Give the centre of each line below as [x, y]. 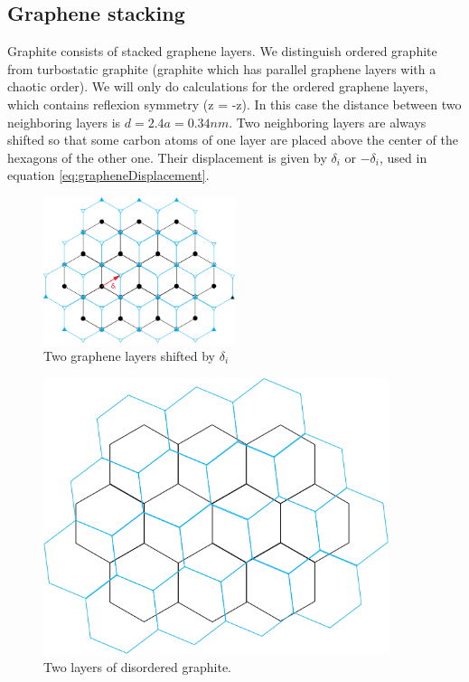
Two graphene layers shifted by [130, 355]
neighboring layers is [64, 122]
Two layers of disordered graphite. [137, 666]
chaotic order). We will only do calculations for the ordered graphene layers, [218, 86]
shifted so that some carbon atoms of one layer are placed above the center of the [233, 140]
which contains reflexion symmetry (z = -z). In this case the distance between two [234, 104]
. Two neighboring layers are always [328, 122]
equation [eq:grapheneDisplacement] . [108, 175]
